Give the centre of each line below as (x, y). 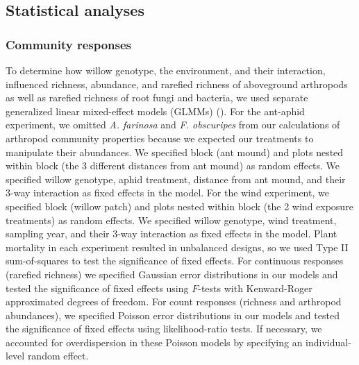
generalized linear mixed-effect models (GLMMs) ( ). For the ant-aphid (155, 111)
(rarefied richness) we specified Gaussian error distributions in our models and (172, 274)
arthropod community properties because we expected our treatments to (160, 138)
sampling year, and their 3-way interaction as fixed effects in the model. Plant (172, 234)
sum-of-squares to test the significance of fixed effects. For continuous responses (175, 261)
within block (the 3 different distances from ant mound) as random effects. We (173, 165)
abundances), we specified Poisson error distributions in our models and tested (173, 315)
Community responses (69, 44)
